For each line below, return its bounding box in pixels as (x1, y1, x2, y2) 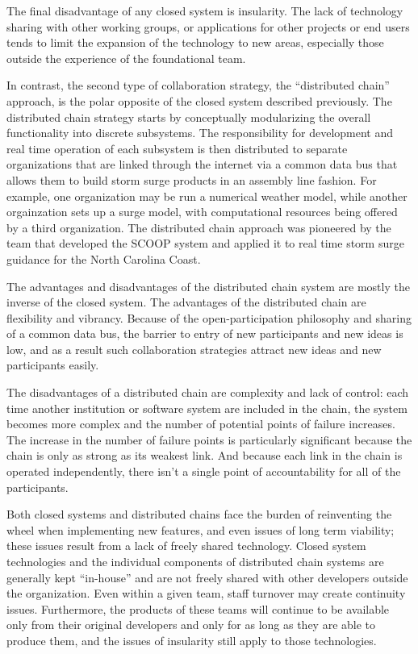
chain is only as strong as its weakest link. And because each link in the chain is (6, 447, 403, 464)
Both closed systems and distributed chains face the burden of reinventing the (6, 506, 392, 523)
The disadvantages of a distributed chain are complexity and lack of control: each (6, 384, 409, 401)
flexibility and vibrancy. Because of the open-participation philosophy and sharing (6, 309, 412, 326)
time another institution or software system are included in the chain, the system (6, 399, 408, 416)
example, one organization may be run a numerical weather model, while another (6, 187, 408, 204)
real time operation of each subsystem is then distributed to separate (6, 140, 348, 156)
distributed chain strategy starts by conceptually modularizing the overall (6, 108, 371, 125)
